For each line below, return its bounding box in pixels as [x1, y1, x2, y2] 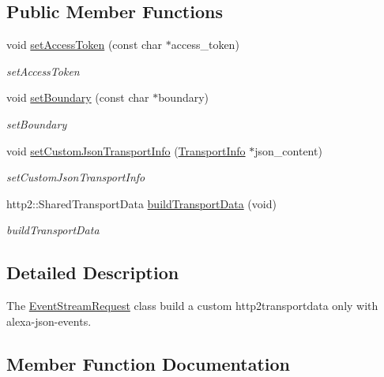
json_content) [254, 142, 322, 159]
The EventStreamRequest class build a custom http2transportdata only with [6, 297, 378, 314]
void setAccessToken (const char [6, 36, 163, 53]
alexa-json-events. [6, 312, 92, 329]
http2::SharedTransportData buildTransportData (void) [6, 195, 277, 211]
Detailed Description [6, 260, 179, 285]
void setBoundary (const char [6, 89, 149, 106]
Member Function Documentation [6, 351, 291, 375]
